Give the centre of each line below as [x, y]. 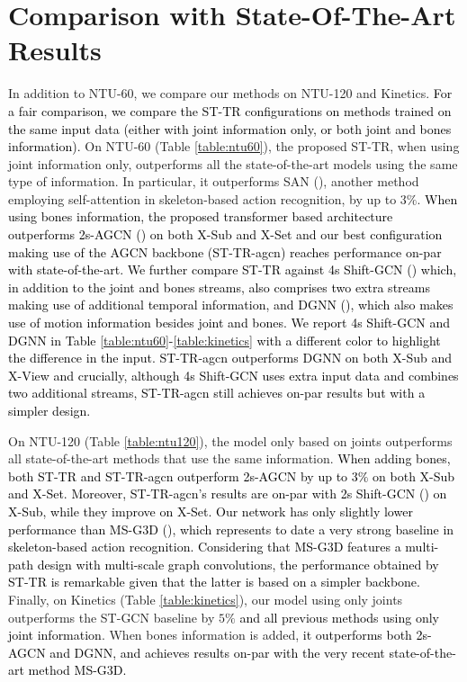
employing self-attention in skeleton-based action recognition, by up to [202, 198]
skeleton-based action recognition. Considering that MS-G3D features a [205, 547]
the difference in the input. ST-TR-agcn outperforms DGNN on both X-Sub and [230, 358]
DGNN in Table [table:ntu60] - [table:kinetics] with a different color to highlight [225, 340]
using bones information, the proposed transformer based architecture [201, 216]
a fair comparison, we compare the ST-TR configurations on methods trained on [230, 110]
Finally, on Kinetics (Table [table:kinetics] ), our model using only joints [206, 599]
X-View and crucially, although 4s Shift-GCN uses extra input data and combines [233, 375]
